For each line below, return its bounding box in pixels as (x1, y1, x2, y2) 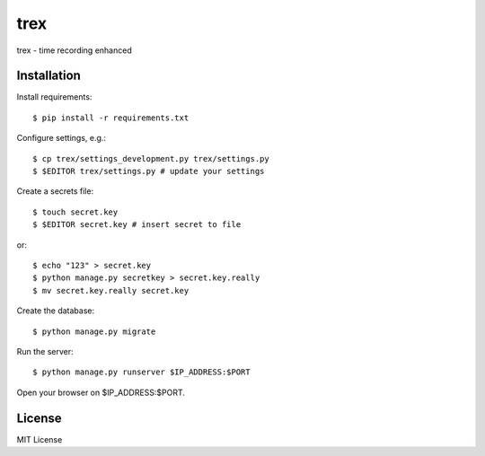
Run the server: (16, 346, 74, 356)
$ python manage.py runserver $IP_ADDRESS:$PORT (32, 367, 251, 377)
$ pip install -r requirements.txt (32, 112, 190, 123)
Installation (16, 68, 81, 83)
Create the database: (16, 305, 95, 316)
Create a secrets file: (16, 186, 94, 197)
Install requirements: (16, 92, 93, 102)
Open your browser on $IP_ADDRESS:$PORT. (16, 387, 186, 398)
